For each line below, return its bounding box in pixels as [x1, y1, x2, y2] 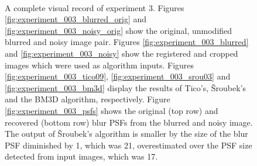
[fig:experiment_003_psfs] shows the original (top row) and [5, 104, 218, 116]
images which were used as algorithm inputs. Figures [5, 58, 194, 71]
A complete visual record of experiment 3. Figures [5, 1, 184, 13]
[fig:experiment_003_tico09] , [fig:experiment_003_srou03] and [5, 70, 231, 82]
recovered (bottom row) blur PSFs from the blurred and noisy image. [5, 116, 253, 128]
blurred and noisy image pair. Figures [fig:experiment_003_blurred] [5, 36, 249, 48]
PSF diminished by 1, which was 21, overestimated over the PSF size [5, 139, 252, 151]
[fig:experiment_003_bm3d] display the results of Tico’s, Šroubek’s [5, 81, 246, 94]
